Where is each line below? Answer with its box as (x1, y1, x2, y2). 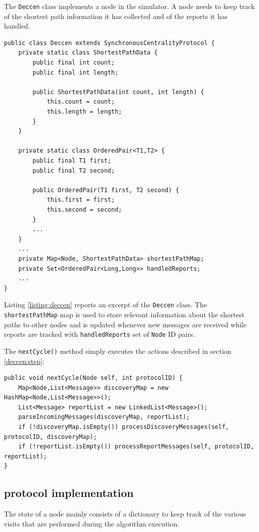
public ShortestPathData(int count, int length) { (32, 88, 204, 96)
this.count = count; (46, 98, 115, 106)
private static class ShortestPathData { (18, 49, 158, 57)
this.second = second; (46, 206, 122, 213)
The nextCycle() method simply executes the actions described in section (4, 345, 232, 356)
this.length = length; (46, 108, 122, 115)
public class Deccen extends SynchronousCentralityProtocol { (4, 39, 215, 47)
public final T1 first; (32, 157, 111, 164)
